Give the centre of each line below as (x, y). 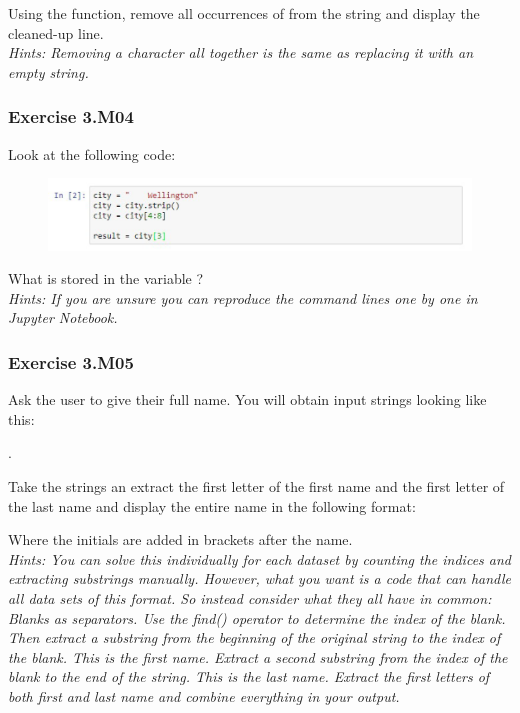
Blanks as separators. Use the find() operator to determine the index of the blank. (257, 617)
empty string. (48, 71)
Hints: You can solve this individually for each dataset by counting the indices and (259, 558)
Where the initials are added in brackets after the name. (180, 539)
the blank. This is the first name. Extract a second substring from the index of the (258, 656)
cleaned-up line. (56, 32)
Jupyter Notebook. (63, 317)
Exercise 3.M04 (71, 116)
